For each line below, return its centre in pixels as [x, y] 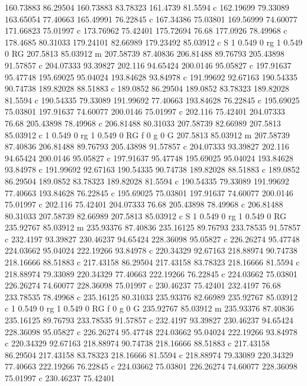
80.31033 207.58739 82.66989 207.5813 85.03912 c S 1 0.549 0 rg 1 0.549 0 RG [146, 215]
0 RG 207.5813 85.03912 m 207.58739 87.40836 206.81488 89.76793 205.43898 [145, 53]
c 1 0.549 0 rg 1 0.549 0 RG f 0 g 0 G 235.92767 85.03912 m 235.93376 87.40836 [149, 308]
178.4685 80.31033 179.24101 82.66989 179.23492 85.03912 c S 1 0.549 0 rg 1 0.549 [154, 42]
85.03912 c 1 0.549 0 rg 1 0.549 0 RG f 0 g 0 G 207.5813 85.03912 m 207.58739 [147, 134]
